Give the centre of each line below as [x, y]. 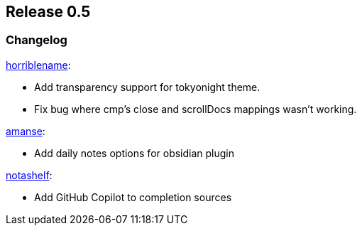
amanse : [26, 131]
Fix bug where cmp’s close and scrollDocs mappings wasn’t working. [196, 109]
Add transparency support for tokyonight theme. [147, 87]
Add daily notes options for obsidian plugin [135, 153]
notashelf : [29, 175]
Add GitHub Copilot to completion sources [133, 197]
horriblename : [38, 65]
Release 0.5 [48, 12]
